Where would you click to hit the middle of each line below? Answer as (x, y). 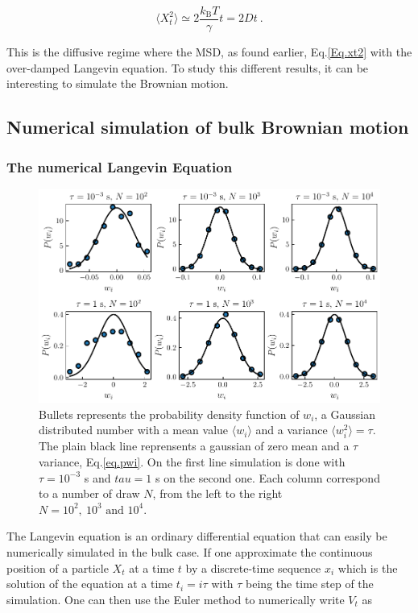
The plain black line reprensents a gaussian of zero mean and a (194, 446)
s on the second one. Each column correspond (267, 477)
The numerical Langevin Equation (120, 166)
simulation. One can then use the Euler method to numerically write (176, 599)
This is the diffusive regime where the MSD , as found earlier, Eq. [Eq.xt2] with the (209, 52)
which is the (368, 567)
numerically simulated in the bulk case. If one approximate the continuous (190, 551)
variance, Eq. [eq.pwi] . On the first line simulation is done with (192, 461)
